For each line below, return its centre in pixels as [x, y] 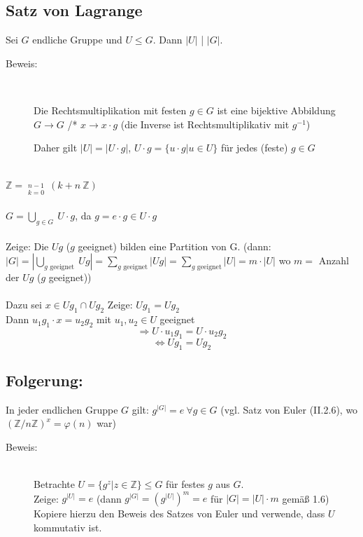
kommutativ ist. [68, 527]
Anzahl [334, 260]
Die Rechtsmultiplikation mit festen [110, 110]
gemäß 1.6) [306, 498]
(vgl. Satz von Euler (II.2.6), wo [289, 409]
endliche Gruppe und [77, 40]
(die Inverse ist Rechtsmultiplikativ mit [205, 124]
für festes [185, 484]
